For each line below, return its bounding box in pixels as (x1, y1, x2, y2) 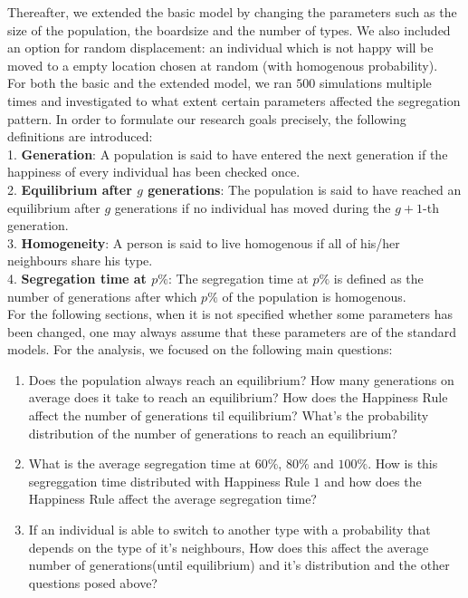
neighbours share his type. (7, 251, 153, 270)
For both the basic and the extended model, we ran (7, 73, 292, 92)
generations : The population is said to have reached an (148, 179, 462, 198)
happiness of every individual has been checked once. (7, 162, 301, 181)
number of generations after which (7, 286, 197, 305)
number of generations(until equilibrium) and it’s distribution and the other (28, 555, 450, 574)
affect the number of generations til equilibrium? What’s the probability (28, 406, 429, 425)
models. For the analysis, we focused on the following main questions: (7, 340, 393, 359)
